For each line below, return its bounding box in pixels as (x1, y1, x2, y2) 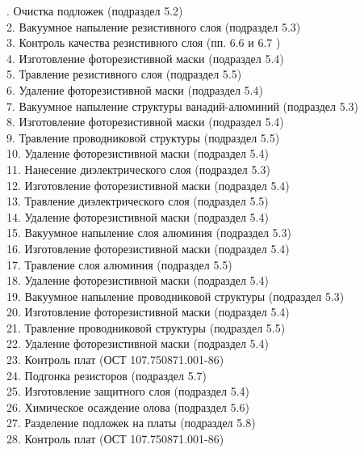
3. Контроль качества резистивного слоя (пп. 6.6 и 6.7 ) (6, 34, 281, 51)
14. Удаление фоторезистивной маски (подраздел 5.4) (6, 208, 269, 225)
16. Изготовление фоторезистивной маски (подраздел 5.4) (6, 239, 290, 256)
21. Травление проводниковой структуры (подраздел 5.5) (6, 319, 286, 336)
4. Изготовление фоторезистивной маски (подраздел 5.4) (6, 49, 284, 66)
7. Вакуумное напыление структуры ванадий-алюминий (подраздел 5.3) (6, 97, 359, 114)
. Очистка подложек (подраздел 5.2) (6, 2, 183, 19)
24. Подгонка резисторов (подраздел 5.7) (6, 366, 207, 383)
